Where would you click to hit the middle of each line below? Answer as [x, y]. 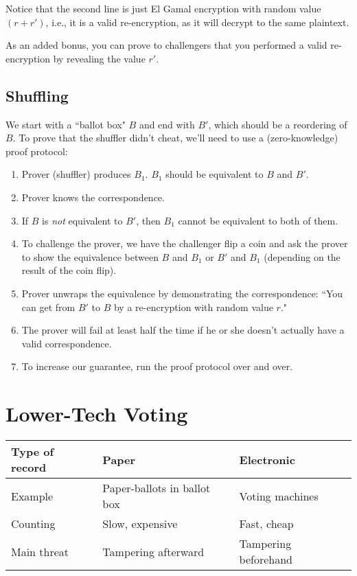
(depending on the [302, 256]
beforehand [266, 560]
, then [148, 220]
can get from [48, 307]
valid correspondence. [67, 343]
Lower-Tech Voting [97, 414]
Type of [33, 452]
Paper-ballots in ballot [157, 488]
